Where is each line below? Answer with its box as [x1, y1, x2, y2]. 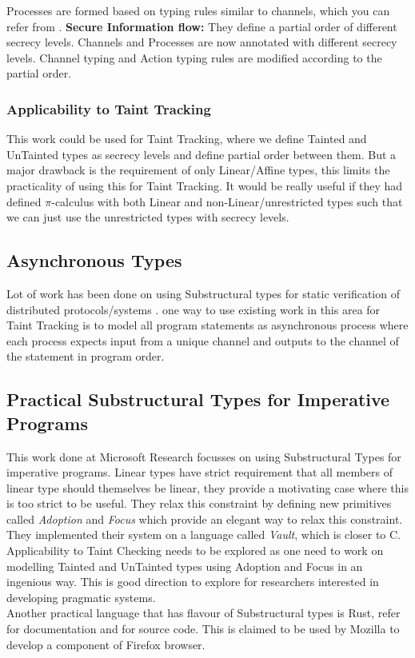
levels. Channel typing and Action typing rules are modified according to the [6, 49, 382, 66]
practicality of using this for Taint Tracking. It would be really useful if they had [6, 177, 403, 193]
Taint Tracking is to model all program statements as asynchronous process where [6, 317, 409, 333]
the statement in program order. [6, 348, 165, 365]
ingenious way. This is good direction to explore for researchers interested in [6, 573, 379, 590]
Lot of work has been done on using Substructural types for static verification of [6, 285, 400, 301]
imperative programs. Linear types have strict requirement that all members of [6, 464, 393, 481]
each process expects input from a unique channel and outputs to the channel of [6, 332, 399, 349]
